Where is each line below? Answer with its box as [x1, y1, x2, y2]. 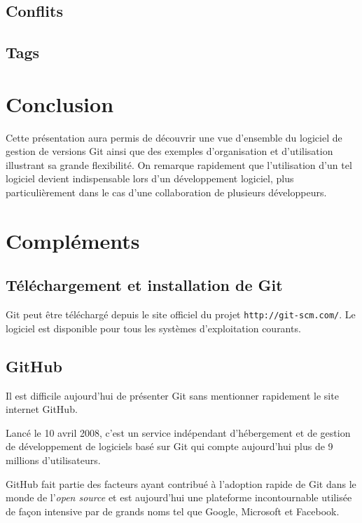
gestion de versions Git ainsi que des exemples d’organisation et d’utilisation [6, 144, 333, 158]
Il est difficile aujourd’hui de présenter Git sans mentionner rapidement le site [6, 388, 339, 402]
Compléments [6, 226, 140, 254]
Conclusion [6, 89, 114, 118]
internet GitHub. [6, 402, 78, 416]
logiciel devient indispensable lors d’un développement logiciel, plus [6, 171, 294, 186]
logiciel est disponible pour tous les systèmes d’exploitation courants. [6, 320, 301, 335]
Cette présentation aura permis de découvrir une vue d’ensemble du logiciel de [6, 130, 342, 144]
